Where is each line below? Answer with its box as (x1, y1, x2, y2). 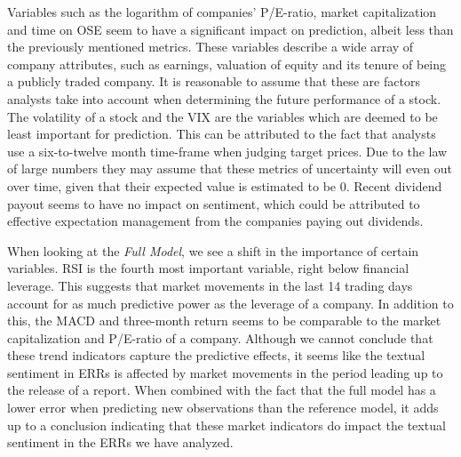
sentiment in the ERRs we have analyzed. (7, 433, 234, 452)
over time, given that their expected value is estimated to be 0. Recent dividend (7, 176, 442, 195)
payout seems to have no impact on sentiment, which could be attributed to (7, 194, 420, 212)
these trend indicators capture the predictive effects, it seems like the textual (7, 346, 425, 365)
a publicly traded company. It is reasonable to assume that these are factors (7, 72, 420, 91)
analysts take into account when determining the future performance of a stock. (7, 89, 441, 108)
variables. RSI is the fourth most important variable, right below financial (7, 259, 409, 277)
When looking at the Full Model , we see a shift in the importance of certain (7, 241, 419, 260)
